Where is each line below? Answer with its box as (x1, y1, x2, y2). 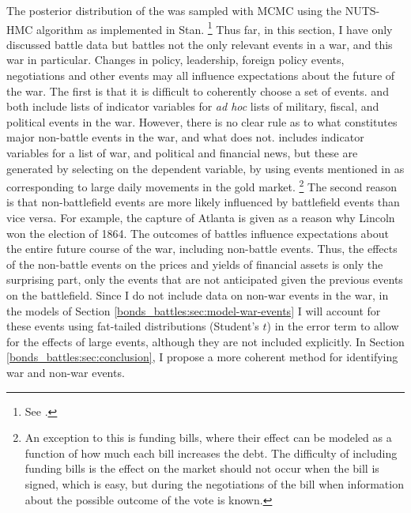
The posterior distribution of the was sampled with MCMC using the (6, 2, 342, 18)
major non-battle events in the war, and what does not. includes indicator (6, 129, 364, 145)
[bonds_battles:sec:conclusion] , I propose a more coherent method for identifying (6, 349, 398, 365)
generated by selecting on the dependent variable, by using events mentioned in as (6, 160, 405, 176)
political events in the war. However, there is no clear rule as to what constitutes (6, 113, 398, 130)
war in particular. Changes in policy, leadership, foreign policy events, (6, 51, 345, 68)
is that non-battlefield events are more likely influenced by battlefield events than (6, 194, 400, 210)
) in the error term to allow (266, 318, 399, 334)
